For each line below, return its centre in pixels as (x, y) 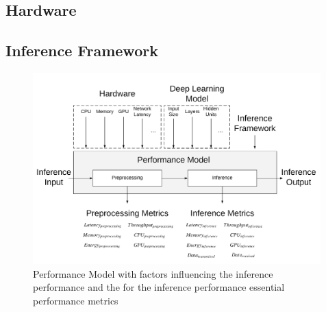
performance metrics (76, 300)
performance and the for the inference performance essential (159, 287)
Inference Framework (82, 50)
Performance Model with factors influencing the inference (153, 273)
